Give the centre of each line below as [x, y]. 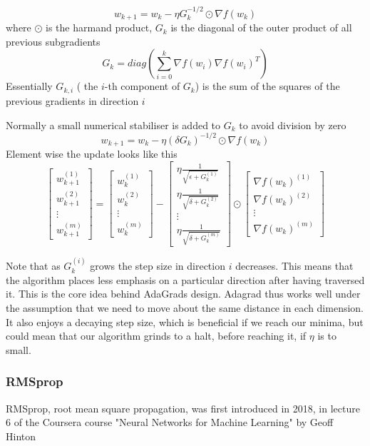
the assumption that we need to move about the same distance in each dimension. [185, 308]
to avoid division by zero [293, 125]
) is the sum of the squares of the [267, 86]
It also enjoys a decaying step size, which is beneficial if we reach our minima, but [185, 321]
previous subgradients [53, 41]
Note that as [33, 266]
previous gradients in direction [72, 100]
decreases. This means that [294, 266]
